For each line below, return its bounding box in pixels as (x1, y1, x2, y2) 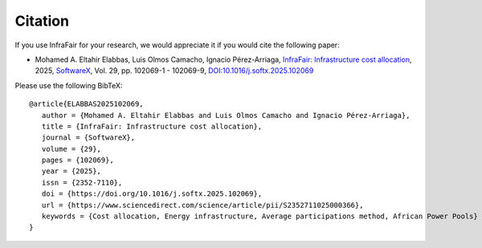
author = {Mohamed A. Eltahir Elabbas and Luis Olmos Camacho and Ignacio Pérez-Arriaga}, (41, 111, 411, 120)
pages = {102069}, (41, 156, 114, 165)
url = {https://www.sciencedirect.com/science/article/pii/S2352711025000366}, (41, 201, 364, 209)
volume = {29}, (41, 144, 102, 153)
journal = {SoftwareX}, (41, 133, 136, 142)
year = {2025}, (41, 167, 102, 176)
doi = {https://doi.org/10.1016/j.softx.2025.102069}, (41, 189, 263, 198)
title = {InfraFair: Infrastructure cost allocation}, (41, 121, 263, 131)
